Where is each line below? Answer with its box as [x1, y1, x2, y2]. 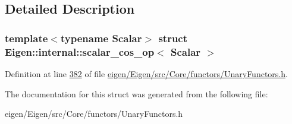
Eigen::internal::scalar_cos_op [5, 44, 155, 59]
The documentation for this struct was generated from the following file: [5, 87, 268, 100]
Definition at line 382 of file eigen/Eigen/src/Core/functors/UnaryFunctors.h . [5, 67, 288, 80]
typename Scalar [60, 30, 142, 45]
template [5, 30, 48, 45]
